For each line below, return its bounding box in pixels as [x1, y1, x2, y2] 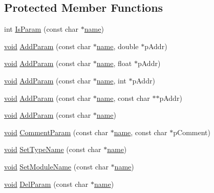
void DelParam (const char [4, 178, 89, 189]
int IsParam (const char [4, 24, 79, 34]
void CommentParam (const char [4, 126, 108, 137]
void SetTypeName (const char [4, 144, 101, 155]
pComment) [173, 126, 210, 137]
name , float [96, 58, 132, 69]
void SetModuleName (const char [4, 161, 109, 171]
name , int [96, 75, 126, 85]
